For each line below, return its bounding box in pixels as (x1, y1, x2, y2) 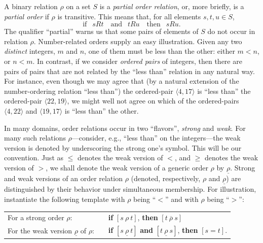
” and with (165, 193, 199, 204)
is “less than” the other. (64, 105, 139, 116)
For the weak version (8, 225, 72, 235)
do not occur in (207, 26, 255, 37)
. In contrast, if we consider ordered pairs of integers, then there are (32, 55, 242, 66)
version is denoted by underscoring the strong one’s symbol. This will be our (4, 142, 242, 153)
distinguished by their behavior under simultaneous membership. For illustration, (4, 184, 256, 194)
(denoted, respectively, (131, 173, 201, 184)
